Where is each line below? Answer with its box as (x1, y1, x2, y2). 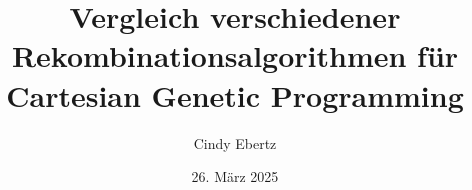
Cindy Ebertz (193, 132, 277, 153)
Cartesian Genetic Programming (6, 74, 464, 115)
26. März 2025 (191, 166, 279, 187)
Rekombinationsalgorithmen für (11, 35, 459, 76)
